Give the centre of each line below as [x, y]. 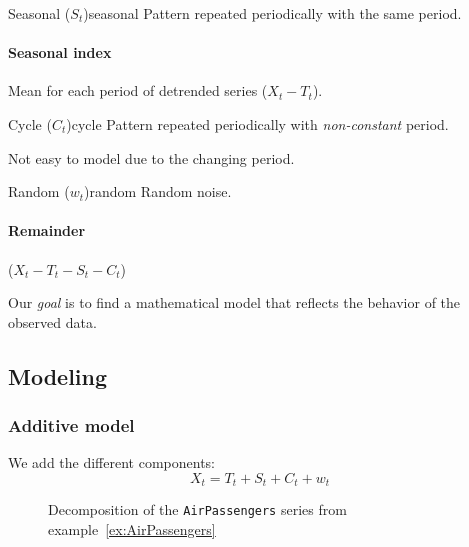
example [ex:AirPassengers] [132, 529]
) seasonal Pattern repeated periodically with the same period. [272, 13]
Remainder [47, 230]
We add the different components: [112, 462]
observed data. [52, 321]
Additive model [71, 425]
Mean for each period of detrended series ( [138, 90]
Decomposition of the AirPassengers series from [197, 509]
